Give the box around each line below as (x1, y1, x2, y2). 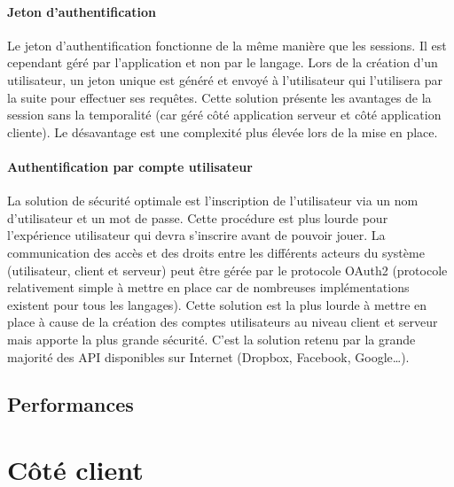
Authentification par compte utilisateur (7, 157, 253, 175)
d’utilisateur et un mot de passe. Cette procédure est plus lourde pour (7, 208, 388, 227)
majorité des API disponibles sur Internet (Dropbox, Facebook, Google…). (7, 347, 410, 366)
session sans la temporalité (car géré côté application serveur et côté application (7, 105, 442, 124)
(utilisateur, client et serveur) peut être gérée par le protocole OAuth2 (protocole (7, 260, 448, 279)
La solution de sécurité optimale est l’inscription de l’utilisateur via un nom (7, 191, 419, 210)
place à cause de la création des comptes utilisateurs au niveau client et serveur (7, 313, 438, 331)
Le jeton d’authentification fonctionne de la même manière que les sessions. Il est (7, 35, 447, 54)
